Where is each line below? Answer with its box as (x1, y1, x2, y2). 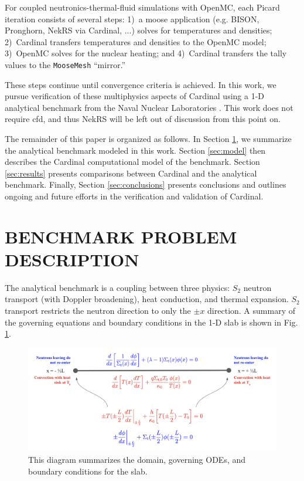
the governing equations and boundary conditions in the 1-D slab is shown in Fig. (5, 316, 298, 328)
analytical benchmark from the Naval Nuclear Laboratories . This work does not (5, 101, 293, 113)
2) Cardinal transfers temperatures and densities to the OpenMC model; (5, 35, 267, 48)
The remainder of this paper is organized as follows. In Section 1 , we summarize (5, 133, 292, 144)
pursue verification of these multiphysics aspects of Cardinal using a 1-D (5, 90, 265, 102)
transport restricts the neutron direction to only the (5, 304, 191, 317)
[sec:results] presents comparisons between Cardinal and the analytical (5, 167, 257, 179)
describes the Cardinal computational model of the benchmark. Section (5, 155, 260, 168)
